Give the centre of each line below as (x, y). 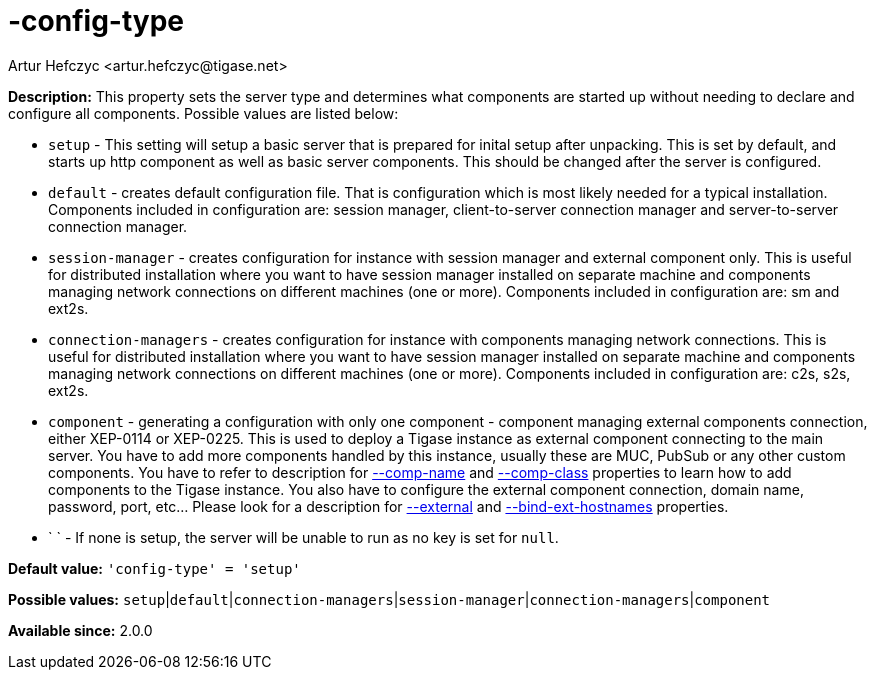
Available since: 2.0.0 (80, 630)
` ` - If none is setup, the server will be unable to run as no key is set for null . (303, 537)
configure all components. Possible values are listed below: (203, 113)
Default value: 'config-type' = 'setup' (154, 568)
